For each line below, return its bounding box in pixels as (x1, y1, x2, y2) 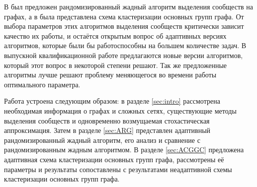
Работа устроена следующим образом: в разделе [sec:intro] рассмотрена (4, 96, 220, 106)
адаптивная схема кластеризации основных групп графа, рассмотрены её (4, 154, 224, 164)
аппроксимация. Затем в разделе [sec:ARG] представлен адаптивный (4, 125, 211, 135)
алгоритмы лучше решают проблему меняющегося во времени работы (4, 69, 217, 80)
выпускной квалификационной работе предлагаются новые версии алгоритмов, (4, 50, 243, 60)
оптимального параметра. (4, 79, 81, 89)
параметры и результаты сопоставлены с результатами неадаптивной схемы (4, 164, 232, 174)
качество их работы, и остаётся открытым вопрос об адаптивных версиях (4, 30, 227, 41)
